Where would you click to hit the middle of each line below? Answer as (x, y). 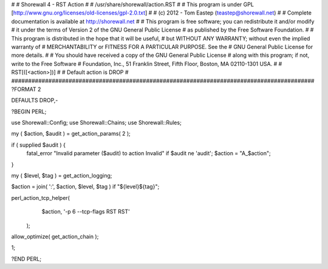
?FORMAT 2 (26, 89)
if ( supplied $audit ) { (39, 145)
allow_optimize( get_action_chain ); (55, 236)
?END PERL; (26, 259)
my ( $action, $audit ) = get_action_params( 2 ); (71, 134)
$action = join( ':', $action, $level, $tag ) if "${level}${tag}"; (85, 187)
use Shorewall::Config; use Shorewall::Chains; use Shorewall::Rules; (96, 123)
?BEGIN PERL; (29, 111)
